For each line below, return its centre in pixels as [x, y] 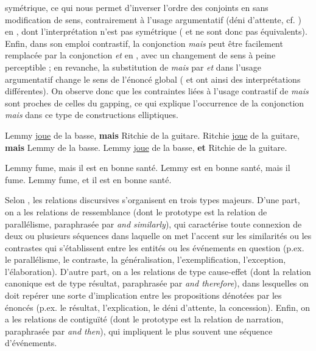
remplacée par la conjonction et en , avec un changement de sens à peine [140, 55]
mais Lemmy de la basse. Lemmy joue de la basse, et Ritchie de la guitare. [146, 147]
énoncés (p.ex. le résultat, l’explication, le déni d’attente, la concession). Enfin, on [158, 307]
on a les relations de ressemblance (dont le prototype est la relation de [136, 211]
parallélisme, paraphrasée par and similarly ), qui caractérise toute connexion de [153, 224]
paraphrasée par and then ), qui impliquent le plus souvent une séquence [139, 331]
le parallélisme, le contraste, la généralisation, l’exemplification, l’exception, [146, 259]
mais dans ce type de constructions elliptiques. [92, 115]
